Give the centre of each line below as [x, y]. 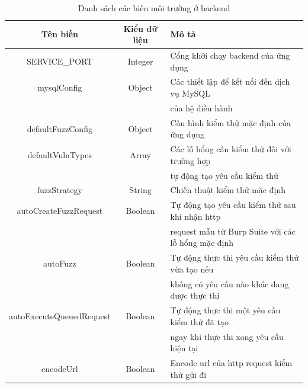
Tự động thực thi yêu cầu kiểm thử [235, 257]
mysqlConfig [60, 87]
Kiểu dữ [140, 28]
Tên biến [60, 34]
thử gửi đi [188, 374]
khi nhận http [195, 216]
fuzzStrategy [60, 190]
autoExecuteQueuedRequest [60, 315]
